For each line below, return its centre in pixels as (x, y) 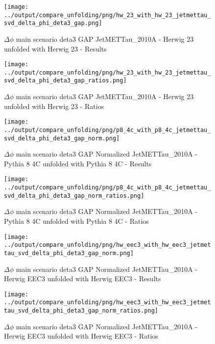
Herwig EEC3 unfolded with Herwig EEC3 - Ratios (81, 336)
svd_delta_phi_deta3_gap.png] (53, 23)
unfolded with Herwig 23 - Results (55, 48)
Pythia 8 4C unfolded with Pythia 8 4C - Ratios (76, 221)
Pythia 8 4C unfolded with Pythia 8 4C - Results (78, 163)
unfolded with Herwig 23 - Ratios (54, 106)
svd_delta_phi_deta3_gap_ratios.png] (65, 81)
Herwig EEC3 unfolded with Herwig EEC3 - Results (83, 278)
